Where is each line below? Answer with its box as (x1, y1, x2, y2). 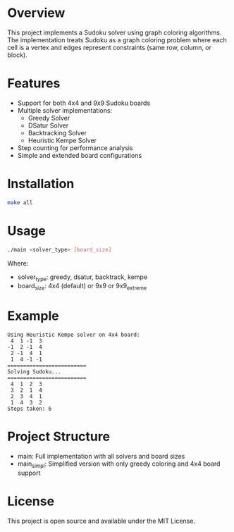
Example (7, 308, 59, 324)
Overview (7, 5, 66, 21)
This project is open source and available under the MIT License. (7, 516, 196, 525)
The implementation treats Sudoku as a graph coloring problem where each (7, 35, 227, 44)
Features (7, 75, 61, 92)
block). (7, 51, 28, 59)
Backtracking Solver (27, 128, 87, 137)
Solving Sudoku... (7, 369, 61, 376)
